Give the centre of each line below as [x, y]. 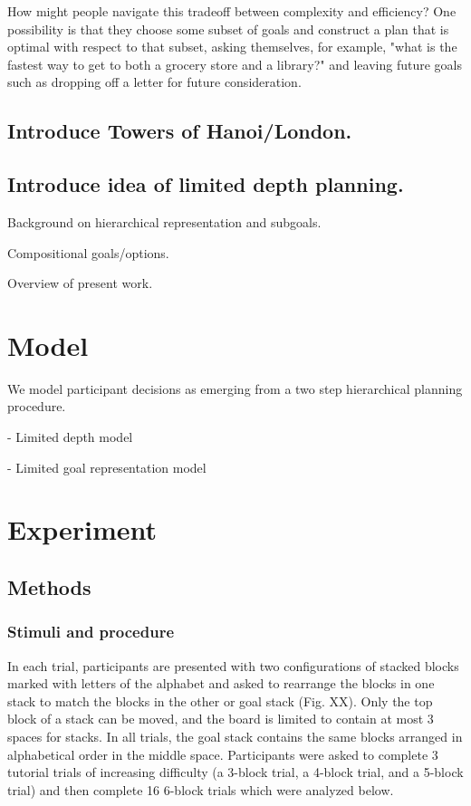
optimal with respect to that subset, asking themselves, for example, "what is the [232, 47]
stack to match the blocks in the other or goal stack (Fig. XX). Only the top [220, 700]
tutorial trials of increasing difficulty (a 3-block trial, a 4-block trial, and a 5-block [235, 772]
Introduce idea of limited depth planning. [206, 184]
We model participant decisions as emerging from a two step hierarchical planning [235, 388]
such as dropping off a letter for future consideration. [154, 82]
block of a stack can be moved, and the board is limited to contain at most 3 [221, 719]
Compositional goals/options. [88, 252]
